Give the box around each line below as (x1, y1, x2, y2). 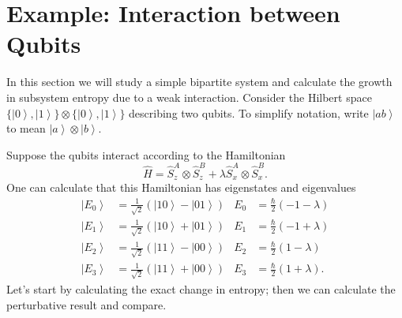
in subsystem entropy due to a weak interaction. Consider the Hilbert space (6, 88, 372, 105)
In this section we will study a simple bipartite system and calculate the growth (6, 73, 393, 90)
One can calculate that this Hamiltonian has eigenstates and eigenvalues (6, 179, 356, 196)
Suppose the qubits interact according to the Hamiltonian (6, 146, 286, 163)
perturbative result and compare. (6, 296, 167, 312)
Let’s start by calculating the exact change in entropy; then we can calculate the (6, 281, 396, 297)
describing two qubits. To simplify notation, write (129, 104, 369, 121)
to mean (6, 120, 46, 137)
